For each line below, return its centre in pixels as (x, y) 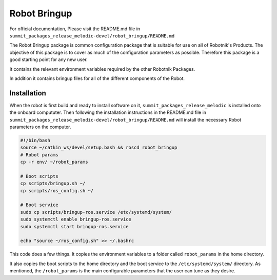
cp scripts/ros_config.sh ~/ (57, 191)
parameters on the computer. (40, 127)
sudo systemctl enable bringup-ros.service (76, 219)
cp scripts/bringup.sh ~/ (53, 184)
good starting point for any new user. (49, 59)
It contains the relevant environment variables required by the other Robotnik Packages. (102, 69)
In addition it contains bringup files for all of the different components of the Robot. (97, 78)
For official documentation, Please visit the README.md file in (75, 29)
